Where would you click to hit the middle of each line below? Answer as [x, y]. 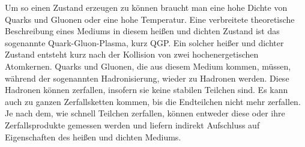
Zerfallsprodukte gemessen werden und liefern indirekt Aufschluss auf [132, 124]
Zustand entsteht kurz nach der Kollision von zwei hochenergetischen [132, 54]
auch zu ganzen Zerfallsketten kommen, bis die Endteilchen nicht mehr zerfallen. [153, 101]
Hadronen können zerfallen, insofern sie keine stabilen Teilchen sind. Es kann [146, 90]
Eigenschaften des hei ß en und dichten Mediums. [93, 136]
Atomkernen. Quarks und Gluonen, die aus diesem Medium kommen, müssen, [148, 66]
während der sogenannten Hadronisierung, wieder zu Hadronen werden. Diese [147, 78]
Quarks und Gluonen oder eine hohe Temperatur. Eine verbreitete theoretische [150, 19]
